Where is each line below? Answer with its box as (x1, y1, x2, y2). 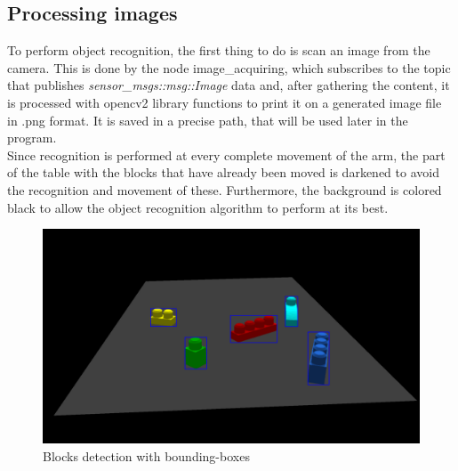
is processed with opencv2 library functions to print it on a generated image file (7, 93, 442, 111)
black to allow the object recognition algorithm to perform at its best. (7, 198, 389, 216)
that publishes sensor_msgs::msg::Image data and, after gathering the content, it (7, 76, 450, 94)
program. (7, 128, 57, 147)
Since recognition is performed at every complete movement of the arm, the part (7, 145, 446, 164)
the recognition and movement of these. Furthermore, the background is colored (7, 180, 442, 199)
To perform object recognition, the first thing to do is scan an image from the (7, 41, 430, 60)
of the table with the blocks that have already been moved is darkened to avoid (7, 163, 439, 182)
